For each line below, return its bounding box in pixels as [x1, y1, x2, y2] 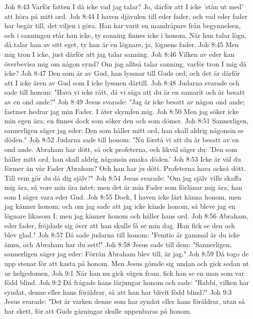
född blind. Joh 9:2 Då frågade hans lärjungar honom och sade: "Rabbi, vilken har [4, 277, 249, 287]
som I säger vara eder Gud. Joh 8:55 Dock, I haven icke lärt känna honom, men [4, 191, 241, 201]
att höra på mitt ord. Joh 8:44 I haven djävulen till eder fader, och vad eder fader [4, 11, 248, 21]
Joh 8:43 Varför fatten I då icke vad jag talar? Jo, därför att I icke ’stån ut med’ [4, 1, 244, 11]
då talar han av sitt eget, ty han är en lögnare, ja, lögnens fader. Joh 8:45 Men [4, 39, 239, 50]
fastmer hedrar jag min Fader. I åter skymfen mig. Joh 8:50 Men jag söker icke [4, 106, 239, 116]
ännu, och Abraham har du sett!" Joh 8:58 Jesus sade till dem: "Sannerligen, [4, 239, 232, 249]
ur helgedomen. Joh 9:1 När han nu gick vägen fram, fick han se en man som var [4, 268, 244, 278]
